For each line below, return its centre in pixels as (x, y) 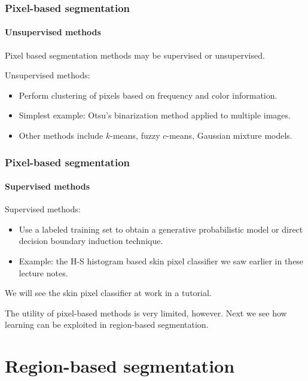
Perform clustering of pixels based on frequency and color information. (148, 95)
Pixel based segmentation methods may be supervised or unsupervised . (135, 55)
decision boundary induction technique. (91, 241)
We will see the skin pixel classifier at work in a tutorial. (108, 293)
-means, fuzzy (135, 135)
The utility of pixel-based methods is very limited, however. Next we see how (146, 313)
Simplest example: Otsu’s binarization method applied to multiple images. (155, 115)
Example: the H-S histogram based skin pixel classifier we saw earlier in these (161, 261)
